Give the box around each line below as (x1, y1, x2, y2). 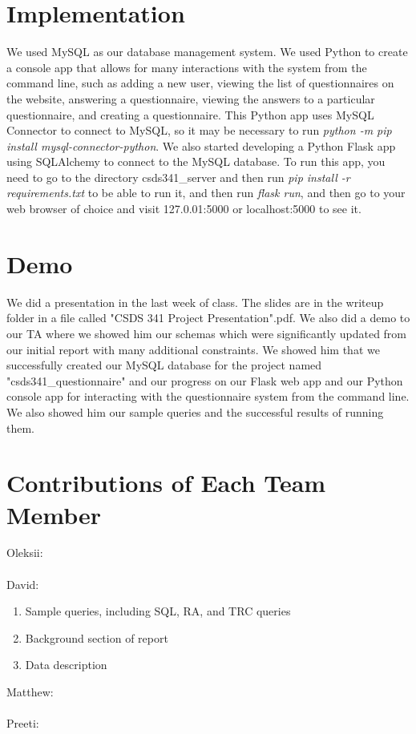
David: (6, 575, 39, 592)
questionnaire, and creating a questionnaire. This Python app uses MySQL (6, 106, 374, 123)
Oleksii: (6, 544, 43, 561)
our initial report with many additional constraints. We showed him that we (6, 341, 380, 357)
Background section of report (25, 629, 168, 646)
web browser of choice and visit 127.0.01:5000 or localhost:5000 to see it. (6, 200, 361, 217)
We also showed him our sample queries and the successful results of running (6, 403, 384, 420)
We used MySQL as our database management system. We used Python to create (6, 43, 408, 60)
